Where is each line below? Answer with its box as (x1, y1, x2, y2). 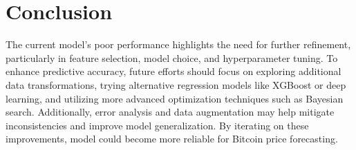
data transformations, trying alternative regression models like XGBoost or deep (6, 77, 346, 92)
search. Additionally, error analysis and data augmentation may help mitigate (6, 105, 335, 119)
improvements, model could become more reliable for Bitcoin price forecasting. (6, 131, 338, 146)
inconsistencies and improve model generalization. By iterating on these (6, 118, 309, 132)
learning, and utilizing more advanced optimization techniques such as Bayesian (6, 91, 344, 105)
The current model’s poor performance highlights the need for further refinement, (6, 37, 351, 52)
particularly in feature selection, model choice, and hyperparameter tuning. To (6, 50, 338, 65)
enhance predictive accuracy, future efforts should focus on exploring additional (6, 64, 341, 78)
